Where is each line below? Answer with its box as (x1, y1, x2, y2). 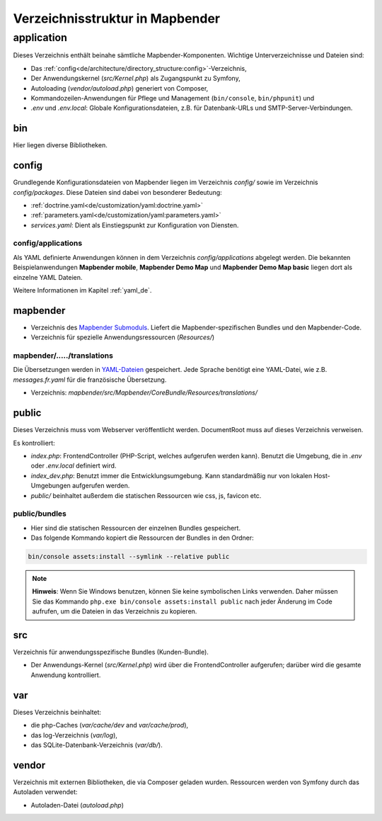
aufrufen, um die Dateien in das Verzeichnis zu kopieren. (32, 607, 197, 616)
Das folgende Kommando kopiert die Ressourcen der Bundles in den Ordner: (30, 533, 254, 542)
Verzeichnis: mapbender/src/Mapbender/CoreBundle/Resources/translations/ (30, 388, 258, 397)
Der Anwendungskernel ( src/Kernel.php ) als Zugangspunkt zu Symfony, (30, 74, 241, 83)
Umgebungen (30, 482, 71, 490)
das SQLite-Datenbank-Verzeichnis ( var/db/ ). (30, 740, 163, 749)
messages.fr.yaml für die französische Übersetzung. (13, 375, 167, 384)
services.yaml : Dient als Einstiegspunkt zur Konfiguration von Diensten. (30, 220, 239, 230)
